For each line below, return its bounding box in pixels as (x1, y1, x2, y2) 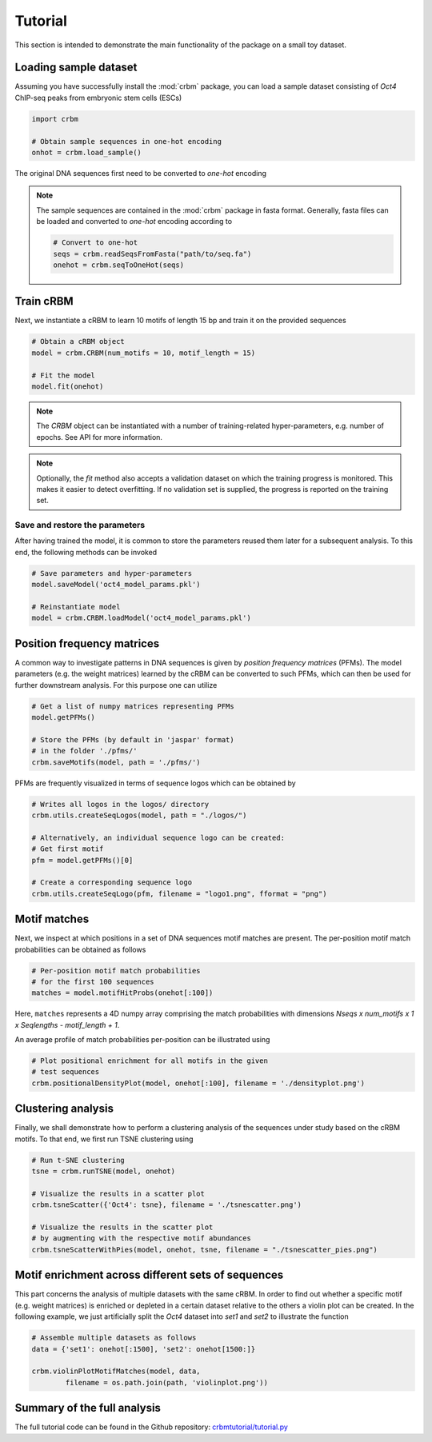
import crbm (31, 114, 79, 123)
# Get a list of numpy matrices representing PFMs (31, 701, 235, 711)
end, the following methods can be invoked (14, 547, 158, 557)
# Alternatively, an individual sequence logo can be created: (31, 833, 286, 842)
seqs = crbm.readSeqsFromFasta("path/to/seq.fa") (53, 249, 252, 258)
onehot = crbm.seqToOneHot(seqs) (53, 260, 184, 270)
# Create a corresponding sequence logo (31, 878, 192, 887)
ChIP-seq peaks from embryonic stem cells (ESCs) (14, 93, 182, 102)
